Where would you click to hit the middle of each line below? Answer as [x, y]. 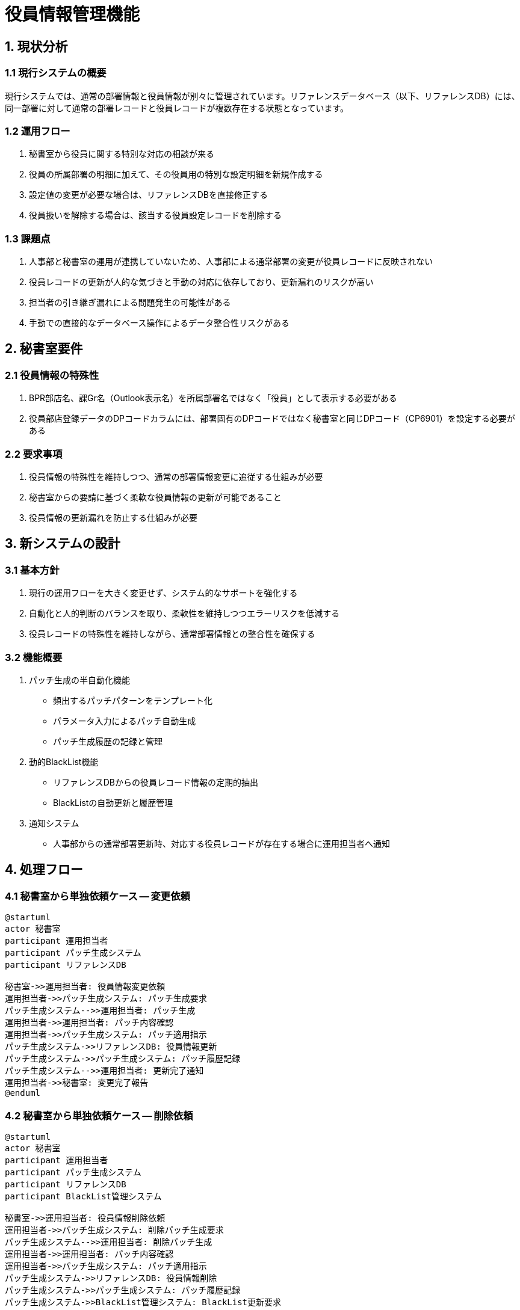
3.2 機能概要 [34, 657]
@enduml [23, 1093]
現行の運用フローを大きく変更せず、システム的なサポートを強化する [163, 593]
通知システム [54, 823]
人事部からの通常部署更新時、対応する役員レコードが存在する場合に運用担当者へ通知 [221, 843]
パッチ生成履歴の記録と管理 [108, 741]
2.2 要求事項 [34, 454]
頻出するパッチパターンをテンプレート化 [133, 700]
